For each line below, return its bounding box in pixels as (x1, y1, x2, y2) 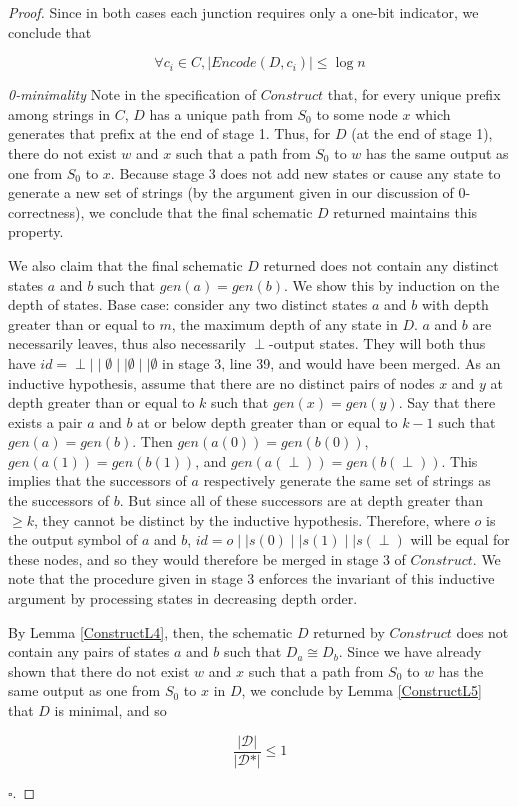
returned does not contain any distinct (263, 254, 499, 275)
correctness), (8, 201, 85, 222)
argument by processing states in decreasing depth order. (8, 588, 358, 609)
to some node (316, 103, 398, 124)
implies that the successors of (8, 470, 187, 491)
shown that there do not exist (8, 660, 190, 681)
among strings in (8, 103, 111, 124)
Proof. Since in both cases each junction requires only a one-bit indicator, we (8, 2, 479, 22)
